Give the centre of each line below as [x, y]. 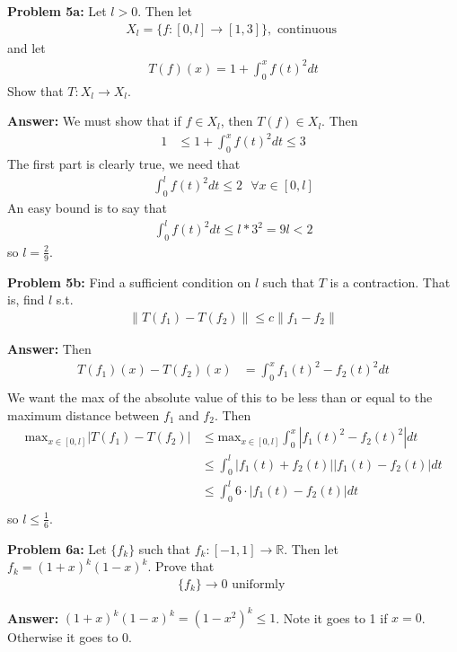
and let [26, 47]
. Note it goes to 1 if [332, 617]
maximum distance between [83, 414]
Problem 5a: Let [57, 11]
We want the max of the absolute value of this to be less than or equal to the [220, 396]
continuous [307, 29]
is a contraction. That [390, 282]
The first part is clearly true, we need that [124, 164]
